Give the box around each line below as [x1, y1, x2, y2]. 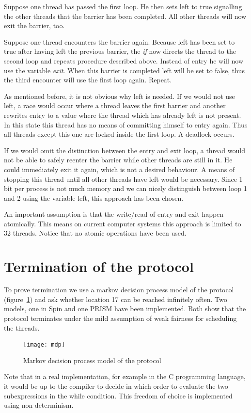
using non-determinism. [4, 400, 74, 410]
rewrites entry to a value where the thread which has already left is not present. [4, 110, 241, 120]
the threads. [4, 322, 40, 333]
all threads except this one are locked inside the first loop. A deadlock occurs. [4, 129, 235, 139]
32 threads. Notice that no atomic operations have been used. [4, 228, 187, 238]
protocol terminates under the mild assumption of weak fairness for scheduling [4, 313, 237, 323]
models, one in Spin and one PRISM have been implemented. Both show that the [4, 303, 246, 314]
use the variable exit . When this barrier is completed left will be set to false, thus [4, 65, 245, 75]
